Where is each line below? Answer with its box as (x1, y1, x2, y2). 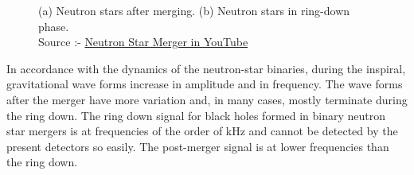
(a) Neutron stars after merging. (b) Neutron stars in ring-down (38, 2, 350, 18)
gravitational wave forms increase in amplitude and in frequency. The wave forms (6, 76, 403, 92)
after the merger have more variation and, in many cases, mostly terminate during (6, 91, 408, 107)
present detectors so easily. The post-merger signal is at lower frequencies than (6, 138, 389, 154)
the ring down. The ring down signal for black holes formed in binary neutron (6, 107, 386, 123)
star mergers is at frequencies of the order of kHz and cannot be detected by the (6, 122, 398, 139)
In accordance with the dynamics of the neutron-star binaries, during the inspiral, (6, 60, 406, 76)
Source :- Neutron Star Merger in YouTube (38, 33, 248, 50)
